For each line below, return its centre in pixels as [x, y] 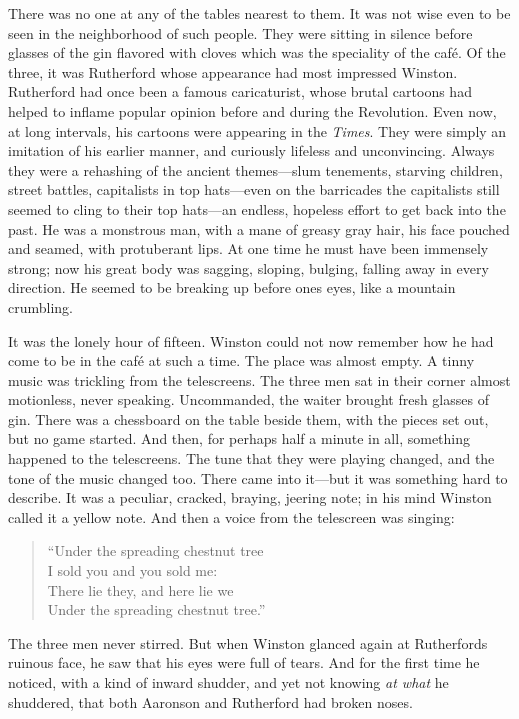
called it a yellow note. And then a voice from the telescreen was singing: [231, 516]
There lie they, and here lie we [140, 589]
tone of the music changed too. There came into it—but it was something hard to [258, 477]
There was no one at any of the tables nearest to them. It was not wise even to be [259, 13]
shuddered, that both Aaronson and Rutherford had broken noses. [210, 701]
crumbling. [41, 306]
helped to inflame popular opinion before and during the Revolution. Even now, [252, 110]
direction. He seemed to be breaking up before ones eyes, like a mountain [232, 287]
